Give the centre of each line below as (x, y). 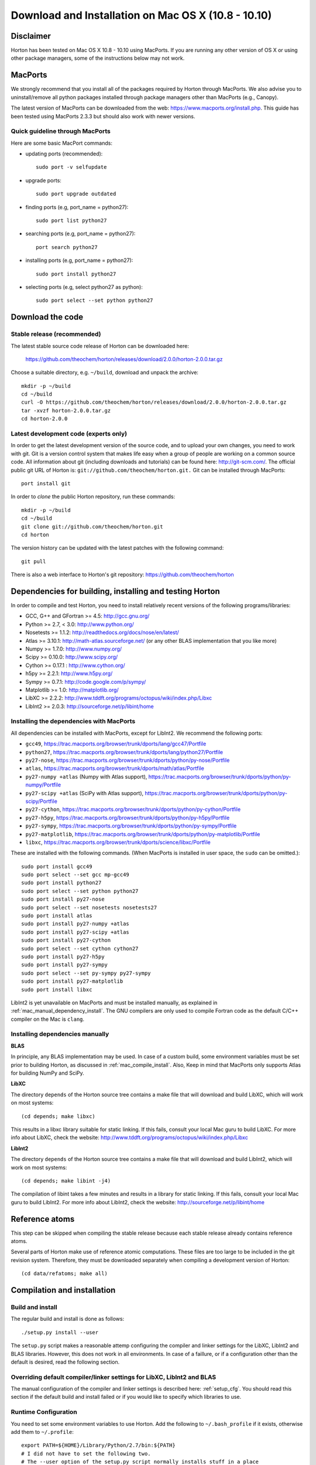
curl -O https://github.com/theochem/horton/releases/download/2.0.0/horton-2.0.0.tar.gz (154, 402)
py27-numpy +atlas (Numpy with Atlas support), (86, 776)
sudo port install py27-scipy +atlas (75, 932)
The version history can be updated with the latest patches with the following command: (117, 548)
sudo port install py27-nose (63, 899)
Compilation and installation (63, 1290)
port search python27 (67, 247)
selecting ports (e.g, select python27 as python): (84, 287)
